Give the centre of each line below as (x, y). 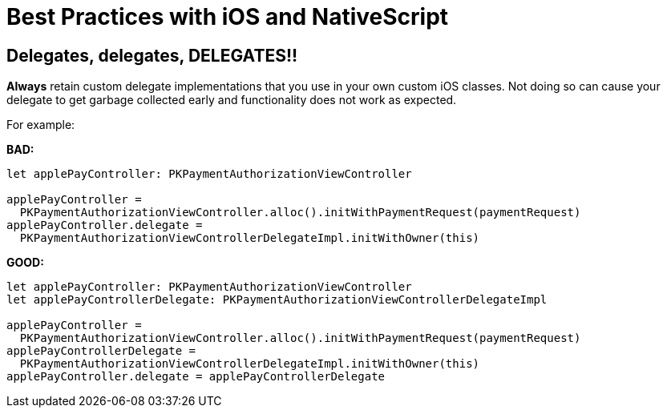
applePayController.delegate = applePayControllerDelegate (196, 377)
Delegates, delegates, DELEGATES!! (152, 55)
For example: (41, 125)
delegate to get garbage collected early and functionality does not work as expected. (232, 100)
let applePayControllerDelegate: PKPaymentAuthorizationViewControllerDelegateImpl (277, 300)
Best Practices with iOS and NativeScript (228, 17)
